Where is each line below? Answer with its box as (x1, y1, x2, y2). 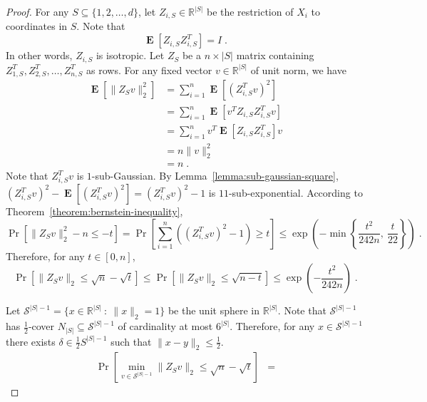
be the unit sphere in (168, 303, 259, 318)
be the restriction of (206, 4, 294, 19)
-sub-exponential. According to (228, 185, 363, 200)
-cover (28, 319, 55, 334)
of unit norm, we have (250, 62, 346, 77)
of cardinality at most (118, 319, 213, 334)
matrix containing (236, 48, 314, 63)
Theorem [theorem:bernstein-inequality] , (6, 204, 183, 219)
